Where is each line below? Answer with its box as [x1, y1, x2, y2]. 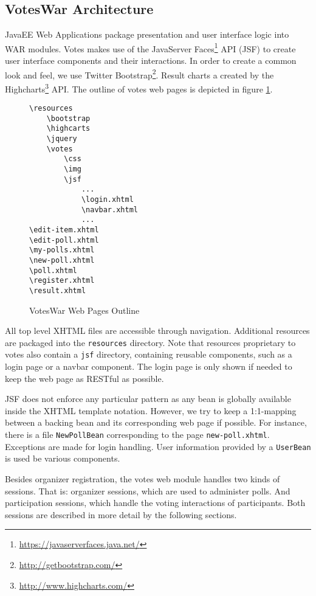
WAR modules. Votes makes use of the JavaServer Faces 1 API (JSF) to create [5, 40, 296, 55]
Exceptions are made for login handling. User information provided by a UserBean [5, 440, 311, 452]
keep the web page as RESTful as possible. [5, 372, 164, 384]
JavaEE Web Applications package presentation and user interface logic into [5, 28, 289, 41]
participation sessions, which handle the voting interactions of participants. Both [5, 496, 306, 509]
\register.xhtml [29, 276, 95, 285]
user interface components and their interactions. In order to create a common [5, 54, 297, 67]
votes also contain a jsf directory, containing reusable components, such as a [5, 348, 292, 361]
